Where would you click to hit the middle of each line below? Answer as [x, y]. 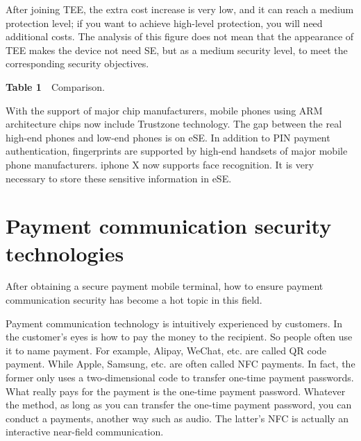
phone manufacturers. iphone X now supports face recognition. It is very [160, 164]
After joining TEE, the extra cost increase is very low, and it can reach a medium [180, 9]
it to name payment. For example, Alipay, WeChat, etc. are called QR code [166, 350]
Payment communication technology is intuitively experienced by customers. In [174, 323]
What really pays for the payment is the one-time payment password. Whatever [176, 391]
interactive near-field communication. [85, 432]
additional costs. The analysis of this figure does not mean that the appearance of [180, 36]
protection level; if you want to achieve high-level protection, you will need [164, 23]
